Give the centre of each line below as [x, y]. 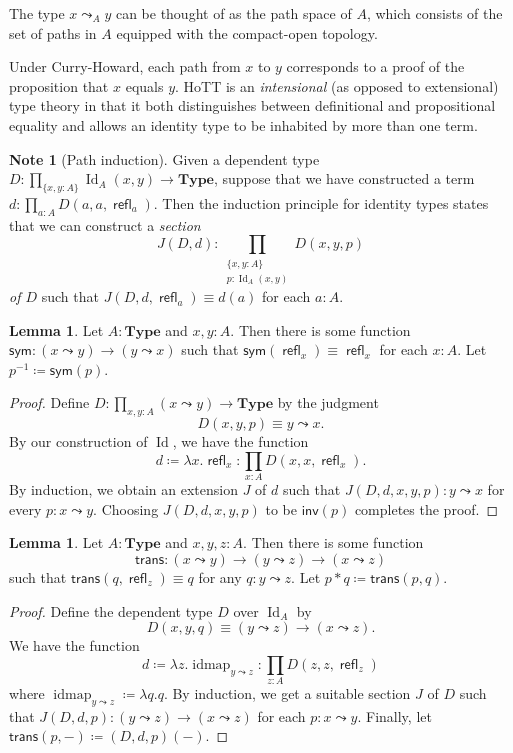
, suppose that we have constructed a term [344, 178]
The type [37, 13]
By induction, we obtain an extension [123, 489]
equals [144, 85]
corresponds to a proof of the [375, 66]
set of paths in [53, 32]
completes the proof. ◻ [426, 508]
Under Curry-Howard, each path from [125, 66]
